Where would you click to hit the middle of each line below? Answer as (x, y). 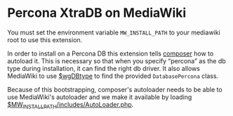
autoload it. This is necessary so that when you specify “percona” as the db (116, 60)
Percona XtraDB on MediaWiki (97, 13)
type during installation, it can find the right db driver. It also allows (104, 68)
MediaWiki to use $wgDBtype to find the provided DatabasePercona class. (113, 76)
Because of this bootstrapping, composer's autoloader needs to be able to (115, 89)
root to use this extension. (45, 39)
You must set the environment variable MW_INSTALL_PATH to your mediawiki (114, 32)
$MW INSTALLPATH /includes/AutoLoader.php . (71, 105)
